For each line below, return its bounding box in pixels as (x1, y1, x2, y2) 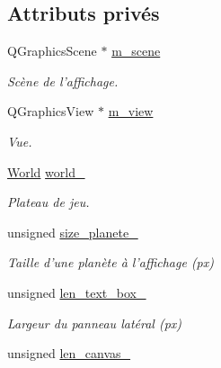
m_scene (111, 41, 161, 60)
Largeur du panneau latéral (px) (7, 313, 182, 332)
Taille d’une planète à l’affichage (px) (7, 253, 214, 272)
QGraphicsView (7, 102, 94, 121)
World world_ (7, 162, 85, 181)
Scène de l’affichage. (7, 71, 119, 90)
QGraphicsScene (7, 41, 97, 60)
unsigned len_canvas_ (7, 344, 131, 363)
